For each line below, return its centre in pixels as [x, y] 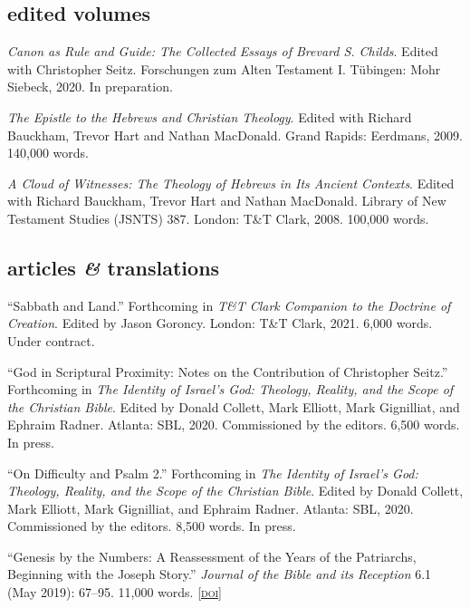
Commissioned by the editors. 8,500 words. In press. [152, 526]
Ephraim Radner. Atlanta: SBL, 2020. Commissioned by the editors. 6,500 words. [234, 425]
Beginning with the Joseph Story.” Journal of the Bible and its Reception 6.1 [220, 574]
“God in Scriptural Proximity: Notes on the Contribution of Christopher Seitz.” [228, 371]
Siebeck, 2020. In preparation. [90, 87]
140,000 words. [48, 153]
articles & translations [114, 267]
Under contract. [51, 340]
